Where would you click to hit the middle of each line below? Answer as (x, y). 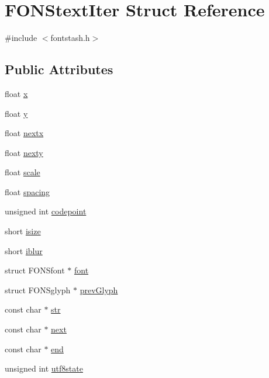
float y (16, 113)
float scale (23, 172)
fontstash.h (70, 38)
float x (16, 93)
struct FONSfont (35, 270)
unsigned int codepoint (46, 211)
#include (21, 38)
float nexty (24, 152)
